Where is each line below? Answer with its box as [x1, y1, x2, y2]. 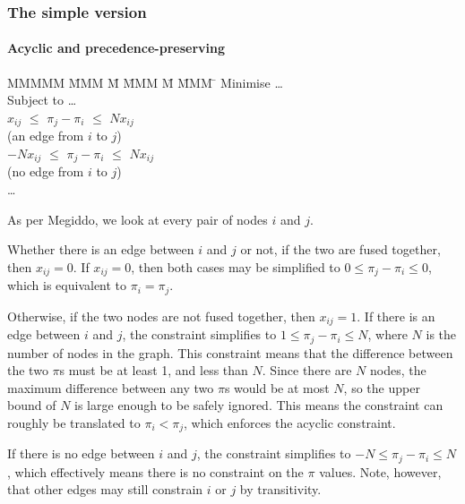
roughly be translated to [7, 413, 141, 431]
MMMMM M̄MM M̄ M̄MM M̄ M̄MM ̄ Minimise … [7, 73, 283, 91]
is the [426, 325, 457, 344]
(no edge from [7, 162, 84, 181]
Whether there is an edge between [7, 240, 194, 259]
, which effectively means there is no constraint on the [7, 462, 304, 481]
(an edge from [7, 126, 84, 145]
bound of [7, 396, 56, 414]
